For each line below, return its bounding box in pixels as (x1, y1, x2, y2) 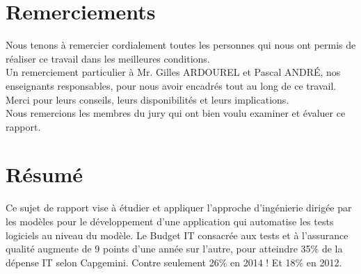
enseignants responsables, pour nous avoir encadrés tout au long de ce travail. (6, 78, 337, 92)
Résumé (6, 160, 83, 188)
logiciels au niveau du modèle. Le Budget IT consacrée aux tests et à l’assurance (6, 227, 348, 242)
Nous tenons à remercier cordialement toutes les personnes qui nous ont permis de (6, 38, 356, 52)
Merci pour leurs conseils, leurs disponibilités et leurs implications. (6, 92, 289, 106)
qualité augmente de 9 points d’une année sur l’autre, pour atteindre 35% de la (6, 241, 343, 256)
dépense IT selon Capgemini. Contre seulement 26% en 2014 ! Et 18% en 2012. (6, 255, 342, 269)
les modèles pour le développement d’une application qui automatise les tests (6, 214, 334, 228)
